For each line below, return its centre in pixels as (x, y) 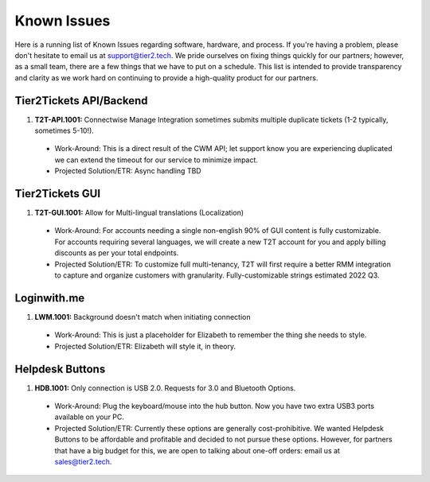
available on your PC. (90, 417)
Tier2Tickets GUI (58, 194)
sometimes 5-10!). (64, 130)
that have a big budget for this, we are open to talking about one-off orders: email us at (197, 450)
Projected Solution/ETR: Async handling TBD (128, 171)
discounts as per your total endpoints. (117, 253)
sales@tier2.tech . (83, 461)
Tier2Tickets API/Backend (81, 101)
